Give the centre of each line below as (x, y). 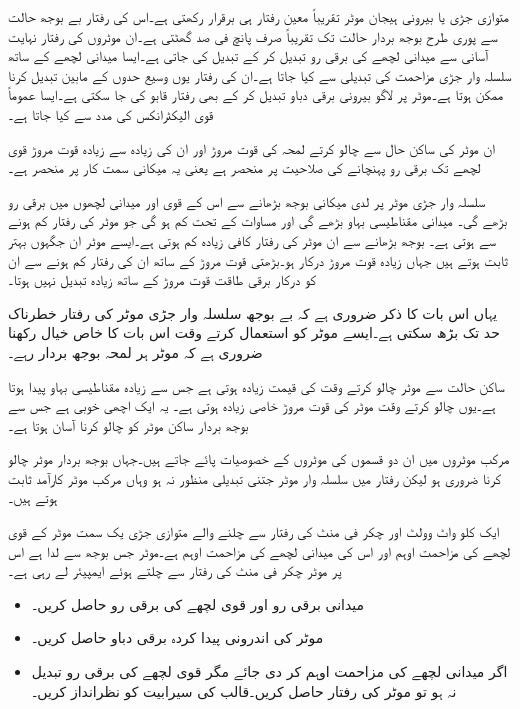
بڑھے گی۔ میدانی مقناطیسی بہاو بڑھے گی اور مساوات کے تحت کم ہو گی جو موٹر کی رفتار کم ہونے (258, 220)
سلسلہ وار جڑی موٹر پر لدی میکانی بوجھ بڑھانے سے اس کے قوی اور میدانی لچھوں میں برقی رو (247, 200)
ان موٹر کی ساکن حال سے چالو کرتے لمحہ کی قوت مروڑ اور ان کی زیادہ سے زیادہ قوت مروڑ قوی (252, 147)
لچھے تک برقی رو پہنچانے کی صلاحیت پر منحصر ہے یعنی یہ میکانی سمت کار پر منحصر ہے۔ (244, 167)
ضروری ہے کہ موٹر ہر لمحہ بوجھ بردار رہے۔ (135, 351)
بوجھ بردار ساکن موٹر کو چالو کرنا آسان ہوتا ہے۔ (128, 424)
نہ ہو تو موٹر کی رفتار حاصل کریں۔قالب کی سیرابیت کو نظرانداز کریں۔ (244, 690)
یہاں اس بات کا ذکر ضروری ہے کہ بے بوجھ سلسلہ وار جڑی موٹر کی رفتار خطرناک (253, 312)
